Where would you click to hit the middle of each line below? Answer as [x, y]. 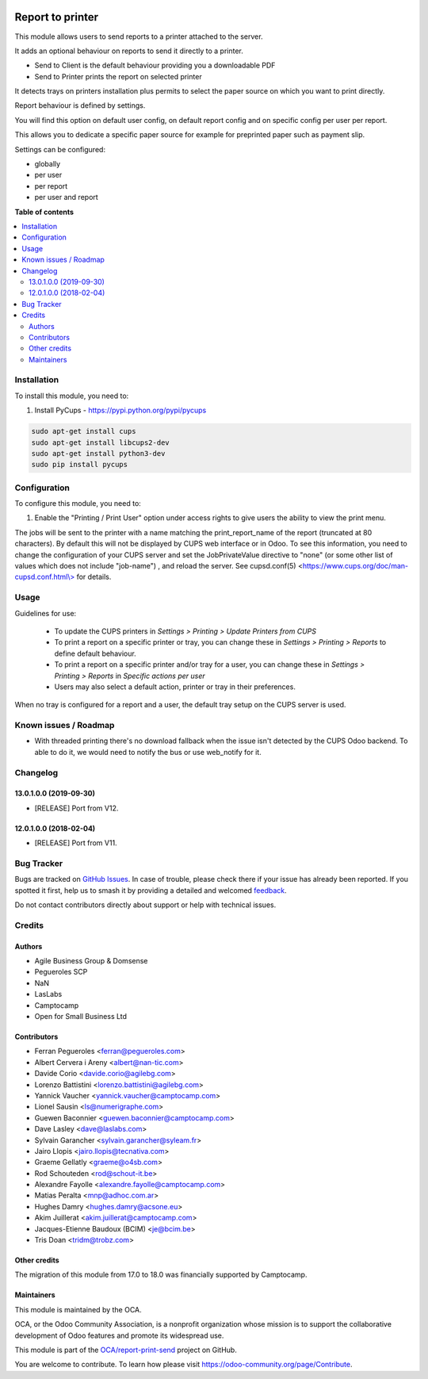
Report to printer [57, 17]
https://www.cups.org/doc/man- [355, 566]
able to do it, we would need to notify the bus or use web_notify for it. [148, 752]
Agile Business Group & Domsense [91, 961]
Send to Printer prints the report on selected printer [118, 76]
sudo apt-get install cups [84, 431]
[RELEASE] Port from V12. [76, 808]
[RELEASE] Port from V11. [76, 843]
